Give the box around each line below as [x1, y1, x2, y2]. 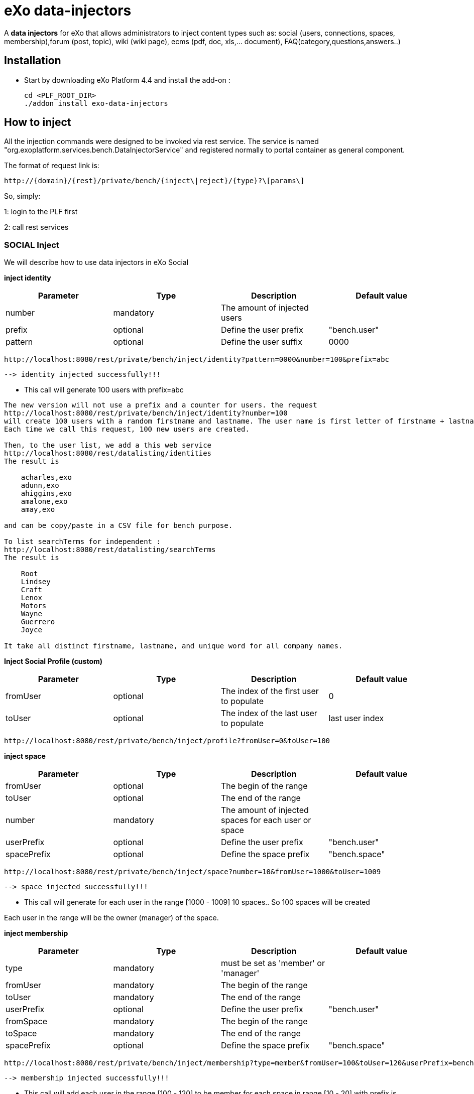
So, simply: [4, 192, 41, 201]
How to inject [4, 116, 71, 129]
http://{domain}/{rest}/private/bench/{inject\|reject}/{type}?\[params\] [4, 177, 305, 185]
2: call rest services [4, 223, 69, 232]
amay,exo [21, 505, 55, 514]
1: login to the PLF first [4, 207, 78, 216]
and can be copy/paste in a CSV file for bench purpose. [4, 521, 233, 530]
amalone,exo [21, 497, 68, 506]
